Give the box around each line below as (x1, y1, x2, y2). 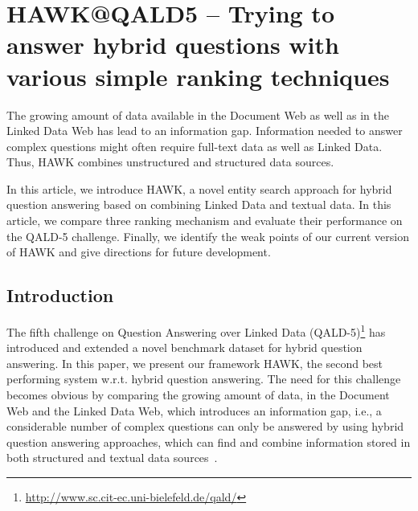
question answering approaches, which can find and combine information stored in (6, 433, 411, 450)
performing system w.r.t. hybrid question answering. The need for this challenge (6, 370, 401, 387)
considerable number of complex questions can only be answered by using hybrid (6, 418, 404, 435)
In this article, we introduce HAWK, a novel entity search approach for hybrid (6, 180, 392, 197)
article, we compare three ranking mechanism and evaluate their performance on (6, 212, 403, 229)
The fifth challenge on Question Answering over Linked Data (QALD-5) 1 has (6, 321, 386, 340)
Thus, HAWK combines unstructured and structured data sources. (6, 153, 334, 170)
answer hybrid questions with (6, 28, 339, 61)
